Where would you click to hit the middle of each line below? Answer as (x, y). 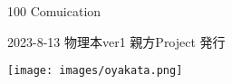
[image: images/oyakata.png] (95, 71)
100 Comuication (54, 11)
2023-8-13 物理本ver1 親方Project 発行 (116, 41)
